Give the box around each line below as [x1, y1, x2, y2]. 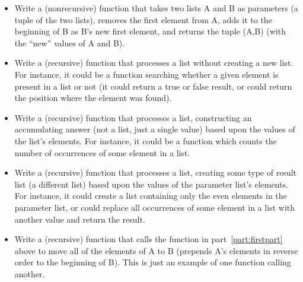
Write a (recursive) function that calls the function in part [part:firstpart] [14, 233, 283, 245]
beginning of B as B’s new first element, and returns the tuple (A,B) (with [14, 25, 286, 37]
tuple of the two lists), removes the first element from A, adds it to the [14, 13, 272, 26]
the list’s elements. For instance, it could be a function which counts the [14, 134, 277, 147]
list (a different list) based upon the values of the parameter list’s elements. [14, 178, 288, 190]
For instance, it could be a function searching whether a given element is [14, 68, 279, 80]
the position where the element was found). [14, 91, 172, 104]
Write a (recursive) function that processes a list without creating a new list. [14, 56, 294, 69]
